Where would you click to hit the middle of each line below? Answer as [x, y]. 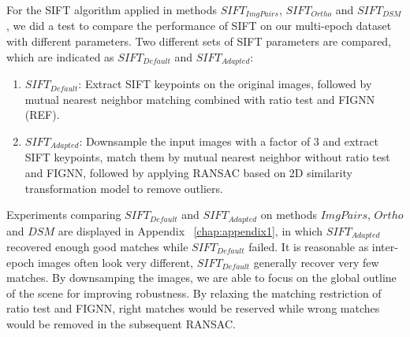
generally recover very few [316, 262]
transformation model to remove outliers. [124, 188]
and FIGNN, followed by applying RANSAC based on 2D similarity [188, 172]
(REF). [42, 115]
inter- [385, 247]
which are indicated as [60, 56]
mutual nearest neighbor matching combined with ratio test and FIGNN [200, 99]
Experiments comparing [64, 215]
